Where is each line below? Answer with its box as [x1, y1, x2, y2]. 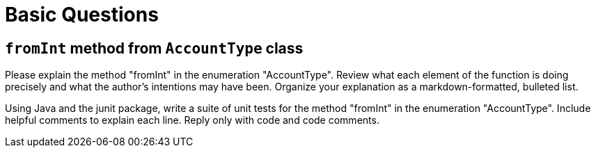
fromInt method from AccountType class [5, 39, 304, 57]
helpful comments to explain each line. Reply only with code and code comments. [5, 114, 379, 127]
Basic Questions [5, 3, 159, 26]
